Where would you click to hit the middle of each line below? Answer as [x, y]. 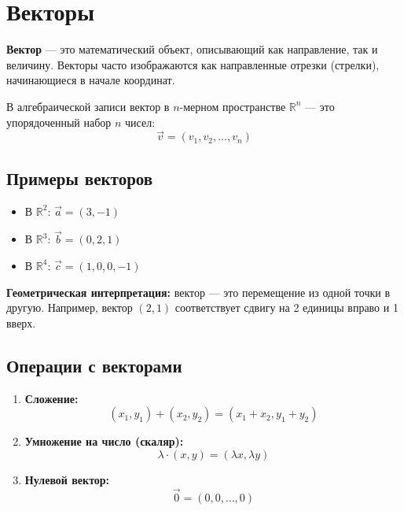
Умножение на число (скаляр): [104, 441]
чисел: [140, 122]
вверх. [21, 322]
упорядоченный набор [59, 122]
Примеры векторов [80, 178]
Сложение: [51, 398]
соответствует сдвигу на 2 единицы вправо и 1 [286, 307]
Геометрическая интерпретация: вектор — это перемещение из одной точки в [198, 292]
